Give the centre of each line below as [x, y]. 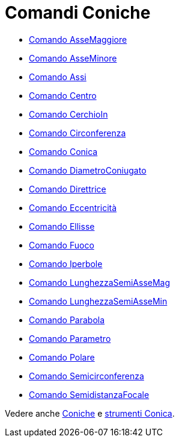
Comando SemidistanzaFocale [89, 394]
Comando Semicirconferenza [86, 376]
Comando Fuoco [62, 245]
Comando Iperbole [66, 264]
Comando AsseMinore [73, 58]
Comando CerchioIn [68, 114]
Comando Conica [63, 151]
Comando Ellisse [62, 226]
